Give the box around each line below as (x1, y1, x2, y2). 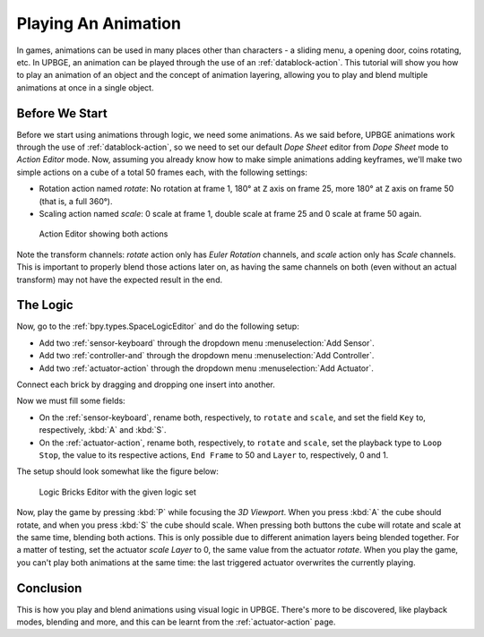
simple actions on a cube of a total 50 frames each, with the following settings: (16, 167, 308, 177)
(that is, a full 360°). (39, 195, 113, 206)
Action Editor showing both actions (39, 228, 169, 239)
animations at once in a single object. (16, 82, 154, 93)
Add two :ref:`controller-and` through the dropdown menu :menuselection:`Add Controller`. (39, 350, 375, 361)
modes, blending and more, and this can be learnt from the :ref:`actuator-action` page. (16, 616, 336, 627)
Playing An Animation (16, 13, 181, 33)
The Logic (16, 297, 73, 313)
